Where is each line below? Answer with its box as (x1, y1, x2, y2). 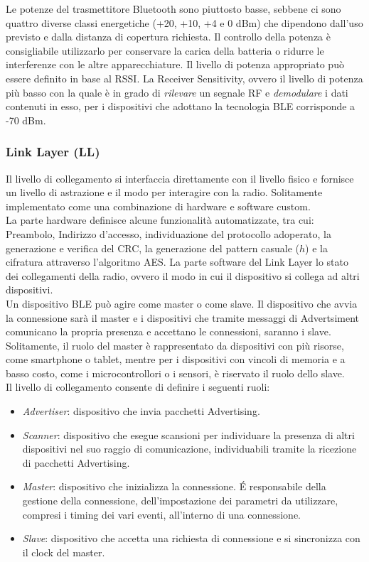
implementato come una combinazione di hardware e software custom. (6, 198, 311, 213)
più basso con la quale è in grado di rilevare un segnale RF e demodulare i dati (6, 85, 348, 99)
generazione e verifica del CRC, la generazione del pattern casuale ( (6, 240, 299, 255)
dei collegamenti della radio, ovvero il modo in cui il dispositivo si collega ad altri (6, 268, 360, 283)
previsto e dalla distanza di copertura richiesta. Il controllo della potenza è (6, 29, 331, 44)
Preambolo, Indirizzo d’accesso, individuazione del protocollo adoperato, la (6, 226, 331, 241)
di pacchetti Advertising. (22, 455, 130, 470)
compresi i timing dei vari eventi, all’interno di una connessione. (22, 507, 301, 522)
